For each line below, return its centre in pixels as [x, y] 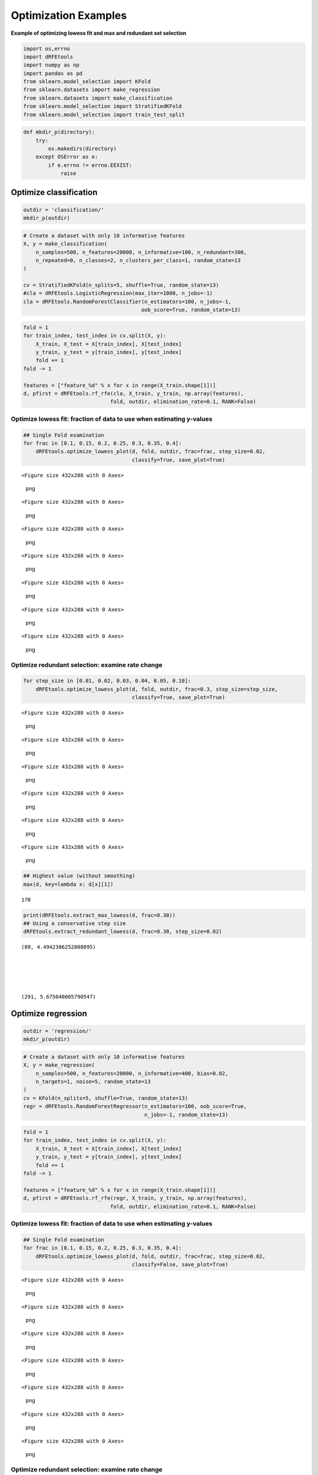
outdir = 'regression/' [58, 1031]
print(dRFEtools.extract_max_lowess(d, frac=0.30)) [100, 915]
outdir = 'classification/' [64, 210]
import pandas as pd [53, 73]
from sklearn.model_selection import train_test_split [104, 114]
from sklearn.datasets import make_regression [92, 90]
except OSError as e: [67, 157]
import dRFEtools [48, 57]
